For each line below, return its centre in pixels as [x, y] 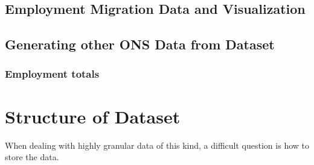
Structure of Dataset [93, 116]
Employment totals [52, 74]
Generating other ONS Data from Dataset [140, 44]
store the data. [32, 157]
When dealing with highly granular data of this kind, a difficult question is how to [157, 145]
